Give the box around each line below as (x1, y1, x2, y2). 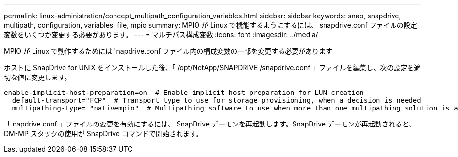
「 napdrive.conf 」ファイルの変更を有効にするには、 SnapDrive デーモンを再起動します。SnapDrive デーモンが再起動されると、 (4, 120, 416, 128)
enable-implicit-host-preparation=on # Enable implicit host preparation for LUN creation (4, 89, 364, 96)
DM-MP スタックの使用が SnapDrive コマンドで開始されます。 (4, 129, 203, 138)
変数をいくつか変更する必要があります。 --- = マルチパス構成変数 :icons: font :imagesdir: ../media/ (4, 31, 318, 39)
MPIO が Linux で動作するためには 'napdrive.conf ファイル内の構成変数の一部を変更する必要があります (4, 47, 333, 55)
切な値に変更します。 (4, 73, 71, 81)
